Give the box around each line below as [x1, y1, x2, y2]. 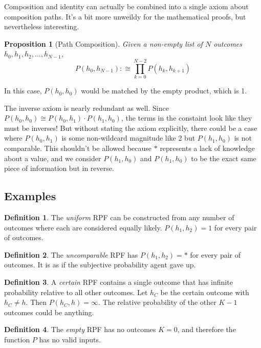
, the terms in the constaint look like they [121, 112, 252, 123]
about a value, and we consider [4, 152, 101, 163]
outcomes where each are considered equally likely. [4, 222, 162, 233]
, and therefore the [177, 324, 236, 335]
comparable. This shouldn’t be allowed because [4, 143, 152, 153]
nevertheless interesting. [4, 21, 79, 32]
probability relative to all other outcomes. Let [4, 286, 148, 297]
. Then [26, 297, 47, 307]
